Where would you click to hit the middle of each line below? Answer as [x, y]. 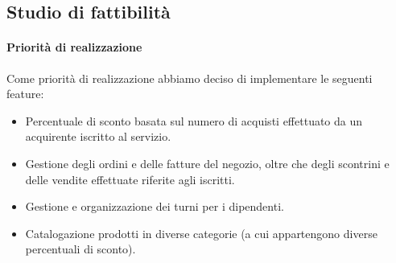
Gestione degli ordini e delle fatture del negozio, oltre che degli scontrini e [207, 163]
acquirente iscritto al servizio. [98, 136]
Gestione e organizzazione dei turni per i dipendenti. [155, 206]
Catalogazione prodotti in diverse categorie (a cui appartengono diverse [201, 233]
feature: [25, 94]
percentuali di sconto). [80, 249]
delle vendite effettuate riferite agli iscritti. [130, 179]
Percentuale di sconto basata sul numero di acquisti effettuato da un [194, 120]
